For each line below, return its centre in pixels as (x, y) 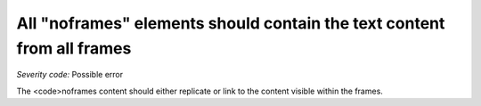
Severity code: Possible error (70, 75)
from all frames (74, 48)
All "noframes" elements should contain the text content (231, 23)
